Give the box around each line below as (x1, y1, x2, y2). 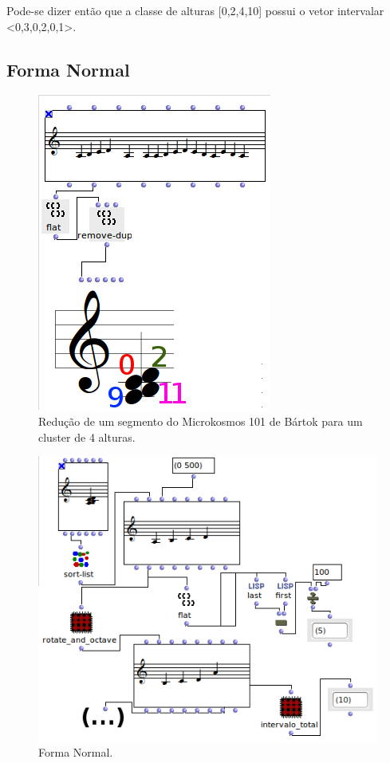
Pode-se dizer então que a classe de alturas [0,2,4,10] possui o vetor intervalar (6, 2, 384, 18)
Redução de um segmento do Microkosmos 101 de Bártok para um (38, 412, 363, 429)
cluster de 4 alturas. (38, 428, 136, 445)
